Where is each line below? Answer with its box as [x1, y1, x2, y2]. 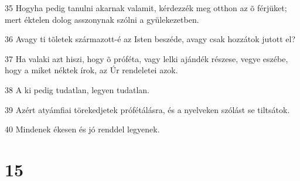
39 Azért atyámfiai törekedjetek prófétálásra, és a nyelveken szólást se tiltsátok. [5, 103, 290, 115]
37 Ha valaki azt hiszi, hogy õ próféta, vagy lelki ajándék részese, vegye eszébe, [5, 52, 288, 64]
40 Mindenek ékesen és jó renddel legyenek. [5, 123, 160, 135]
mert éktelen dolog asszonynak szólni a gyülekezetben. [5, 13, 199, 25]
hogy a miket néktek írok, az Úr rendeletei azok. [5, 64, 178, 76]
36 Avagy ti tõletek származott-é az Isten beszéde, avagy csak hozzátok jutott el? [5, 33, 296, 45]
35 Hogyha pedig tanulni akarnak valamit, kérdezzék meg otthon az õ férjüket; [5, 2, 287, 13]
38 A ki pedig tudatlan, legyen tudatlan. [5, 83, 149, 95]
